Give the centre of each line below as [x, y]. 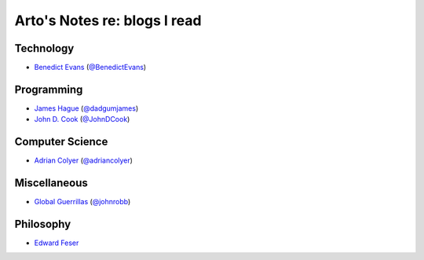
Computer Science [61, 142]
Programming [49, 89]
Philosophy [43, 224]
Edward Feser [57, 243]
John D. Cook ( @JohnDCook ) [82, 119]
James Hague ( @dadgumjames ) [86, 108]
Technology [44, 48]
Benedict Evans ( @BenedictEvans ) [90, 68]
